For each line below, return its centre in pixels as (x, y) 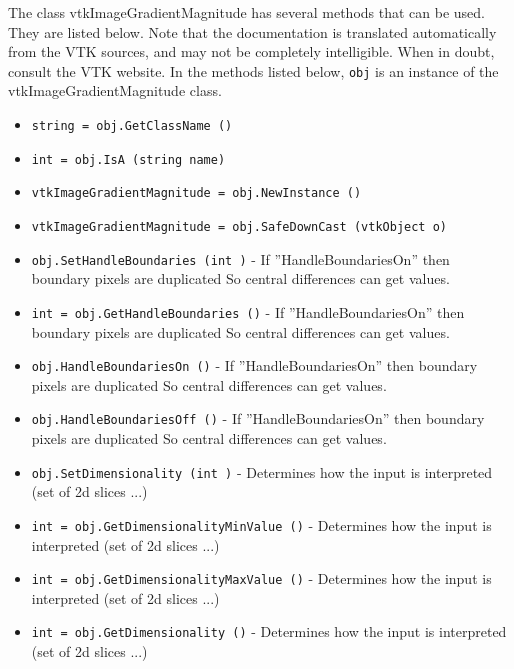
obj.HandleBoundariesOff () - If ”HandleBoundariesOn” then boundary (258, 418)
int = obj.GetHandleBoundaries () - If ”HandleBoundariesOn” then (248, 311)
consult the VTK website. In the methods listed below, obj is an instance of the (253, 70)
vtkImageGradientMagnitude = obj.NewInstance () (196, 193)
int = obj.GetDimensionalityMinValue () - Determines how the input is (261, 524)
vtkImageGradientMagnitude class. (115, 90)
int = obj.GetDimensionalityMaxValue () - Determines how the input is (261, 578)
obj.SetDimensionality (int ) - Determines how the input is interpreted (262, 471)
